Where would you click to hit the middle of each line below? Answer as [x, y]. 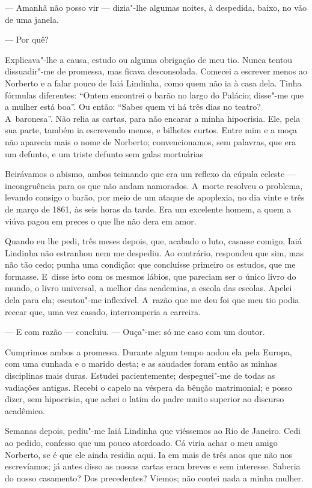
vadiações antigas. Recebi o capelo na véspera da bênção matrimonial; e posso [148, 387]
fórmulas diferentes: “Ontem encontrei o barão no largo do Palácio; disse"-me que [154, 95]
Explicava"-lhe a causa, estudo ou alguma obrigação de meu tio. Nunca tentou [149, 59]
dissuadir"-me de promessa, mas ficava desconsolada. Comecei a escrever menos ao [156, 71]
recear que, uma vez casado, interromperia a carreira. [103, 311]
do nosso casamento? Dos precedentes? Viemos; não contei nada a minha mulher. [154, 477]
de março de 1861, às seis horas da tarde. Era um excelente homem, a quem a [148, 209]
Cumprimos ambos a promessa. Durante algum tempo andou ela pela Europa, [148, 351]
